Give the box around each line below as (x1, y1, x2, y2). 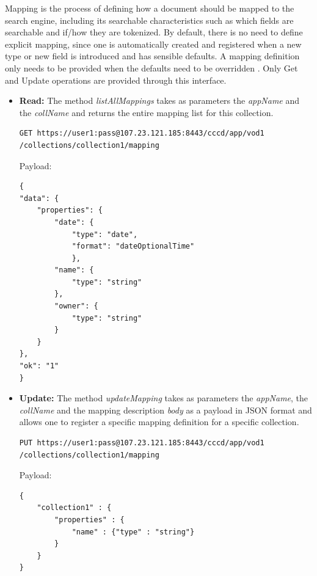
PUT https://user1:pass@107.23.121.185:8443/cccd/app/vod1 (19, 439, 264, 447)
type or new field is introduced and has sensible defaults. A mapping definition (5, 49, 300, 62)
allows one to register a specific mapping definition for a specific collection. (19, 415, 299, 428)
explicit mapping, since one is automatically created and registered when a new (5, 37, 302, 50)
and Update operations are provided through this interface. (5, 73, 227, 86)
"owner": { (54, 302, 98, 311)
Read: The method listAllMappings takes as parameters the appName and (19, 94, 300, 107)
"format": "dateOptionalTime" (71, 242, 195, 251)
